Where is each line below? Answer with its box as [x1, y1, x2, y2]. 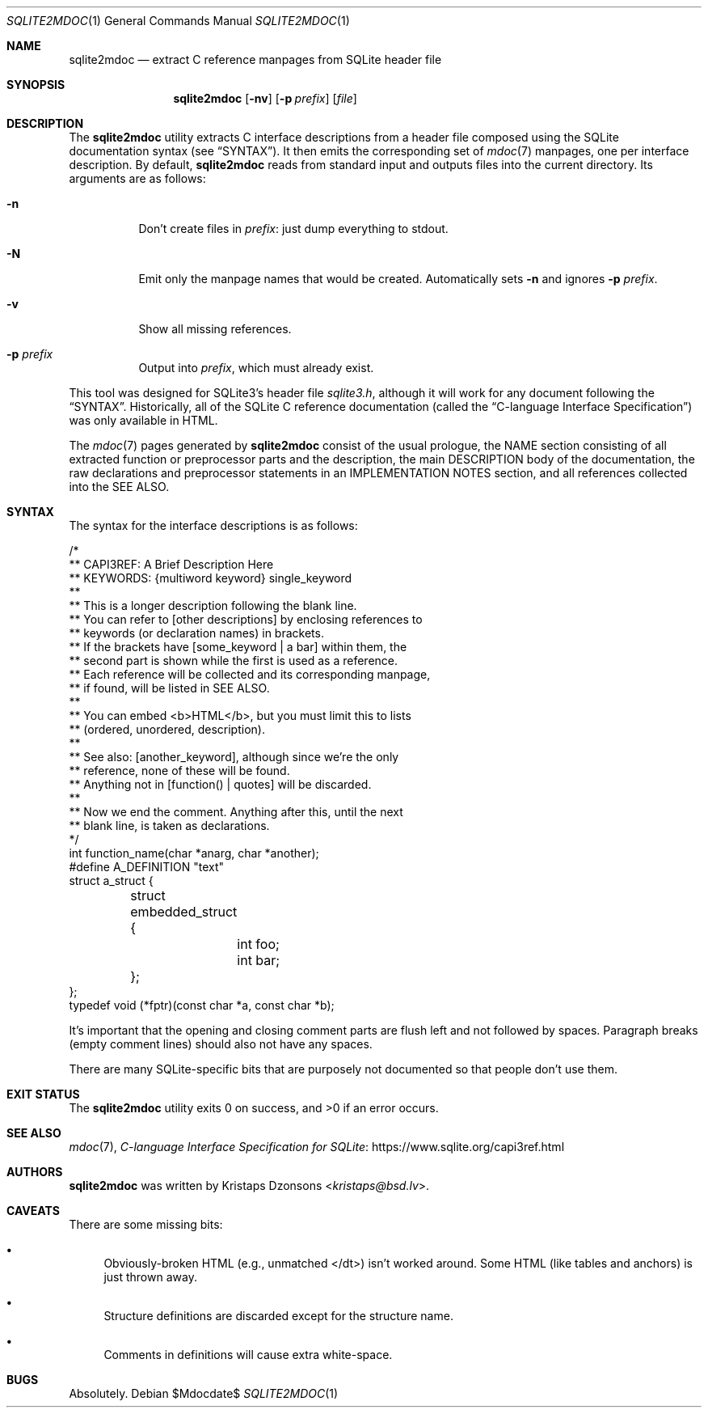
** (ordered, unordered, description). [69, 722, 265, 736]
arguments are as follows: [69, 171, 206, 185]
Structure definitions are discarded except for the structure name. [103, 1309, 453, 1323]
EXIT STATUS [6, 1087, 80, 1101]
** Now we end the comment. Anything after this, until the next [69, 805, 403, 819]
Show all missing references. [138, 322, 292, 336]
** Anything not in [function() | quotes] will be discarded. [69, 777, 372, 791]
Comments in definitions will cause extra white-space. [103, 1348, 393, 1361]
